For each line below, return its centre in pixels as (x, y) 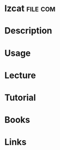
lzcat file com (30, 9)
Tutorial (20, 97)
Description (28, 31)
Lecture (20, 75)
